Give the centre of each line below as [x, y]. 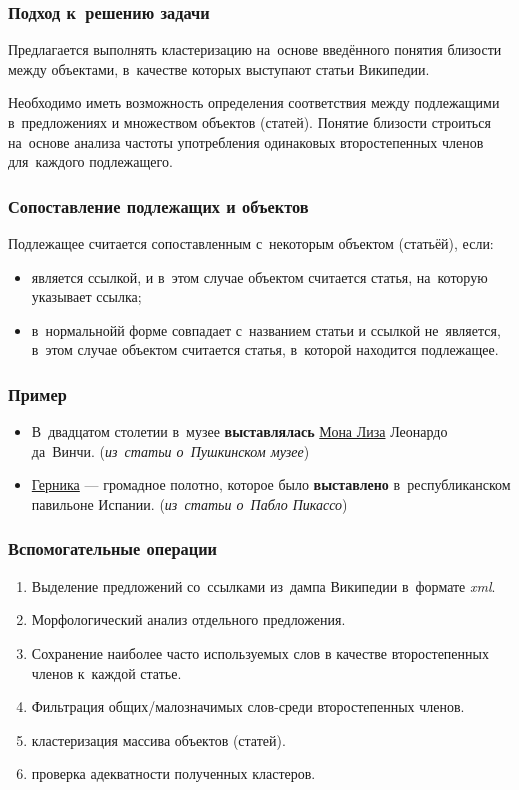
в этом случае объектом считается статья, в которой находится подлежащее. [265, 349]
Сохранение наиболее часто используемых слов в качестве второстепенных [260, 652]
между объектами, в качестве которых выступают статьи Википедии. [219, 68]
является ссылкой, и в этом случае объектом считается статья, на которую [259, 276]
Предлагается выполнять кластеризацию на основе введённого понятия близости [255, 49]
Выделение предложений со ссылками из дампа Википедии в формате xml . [263, 585]
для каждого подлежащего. [90, 161]
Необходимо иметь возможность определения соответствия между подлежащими [254, 102]
